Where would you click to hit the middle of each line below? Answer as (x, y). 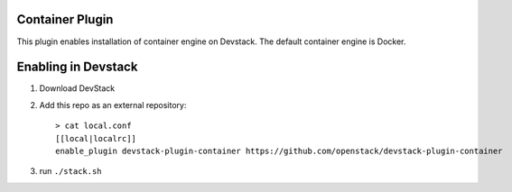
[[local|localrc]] (96, 138)
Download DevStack (77, 88)
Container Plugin (65, 19)
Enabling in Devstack (77, 67)
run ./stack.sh (71, 171)
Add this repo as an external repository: (113, 105)
